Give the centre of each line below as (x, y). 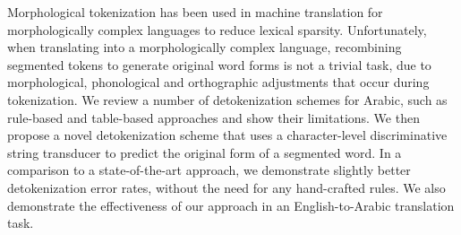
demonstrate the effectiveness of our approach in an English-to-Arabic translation (231, 205)
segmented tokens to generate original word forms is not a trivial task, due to (219, 64)
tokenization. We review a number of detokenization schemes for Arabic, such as (227, 99)
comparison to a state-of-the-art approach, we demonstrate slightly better (209, 170)
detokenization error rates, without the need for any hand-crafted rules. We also (226, 187)
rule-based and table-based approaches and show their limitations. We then (213, 117)
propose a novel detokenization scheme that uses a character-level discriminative (227, 135)
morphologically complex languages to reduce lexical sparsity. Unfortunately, (217, 29)
